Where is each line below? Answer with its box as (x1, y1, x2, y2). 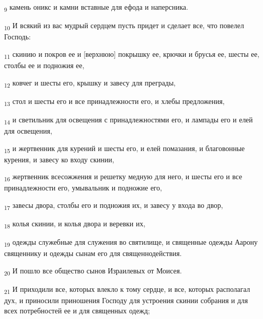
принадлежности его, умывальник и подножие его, (4, 182, 162, 193)
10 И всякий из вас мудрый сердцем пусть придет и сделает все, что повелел (4, 20, 244, 32)
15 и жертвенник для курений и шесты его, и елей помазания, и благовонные (4, 142, 245, 155)
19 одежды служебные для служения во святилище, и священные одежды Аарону (4, 237, 258, 249)
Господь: (4, 31, 31, 42)
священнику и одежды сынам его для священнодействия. (4, 248, 182, 259)
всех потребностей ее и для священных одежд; (4, 305, 150, 315)
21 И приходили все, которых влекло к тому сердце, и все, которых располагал (4, 284, 250, 295)
